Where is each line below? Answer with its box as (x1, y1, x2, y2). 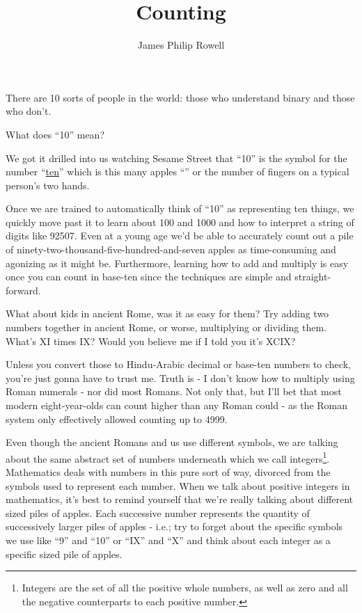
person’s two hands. (6, 177, 90, 192)
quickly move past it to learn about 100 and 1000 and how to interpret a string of (6, 214, 354, 229)
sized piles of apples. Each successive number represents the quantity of (6, 505, 310, 520)
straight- (294, 269, 331, 284)
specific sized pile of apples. (6, 546, 123, 561)
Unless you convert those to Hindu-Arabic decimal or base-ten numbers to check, (6, 357, 351, 372)
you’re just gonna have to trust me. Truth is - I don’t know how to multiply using (6, 370, 355, 385)
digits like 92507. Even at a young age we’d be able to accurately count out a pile (6, 228, 354, 243)
